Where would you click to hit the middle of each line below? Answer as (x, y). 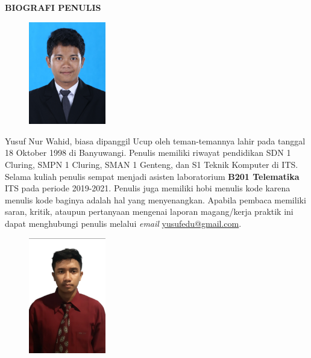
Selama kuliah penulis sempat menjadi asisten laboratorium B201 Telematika (152, 176)
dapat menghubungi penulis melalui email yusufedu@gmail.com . (123, 223)
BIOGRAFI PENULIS (53, 7)
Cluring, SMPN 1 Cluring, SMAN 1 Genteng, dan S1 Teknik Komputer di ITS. (152, 164)
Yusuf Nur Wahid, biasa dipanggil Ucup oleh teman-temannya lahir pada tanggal (155, 140)
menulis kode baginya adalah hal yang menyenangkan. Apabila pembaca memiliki (155, 199)
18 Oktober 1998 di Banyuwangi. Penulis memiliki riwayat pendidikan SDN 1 (148, 153)
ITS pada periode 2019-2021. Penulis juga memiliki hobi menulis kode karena (148, 188)
